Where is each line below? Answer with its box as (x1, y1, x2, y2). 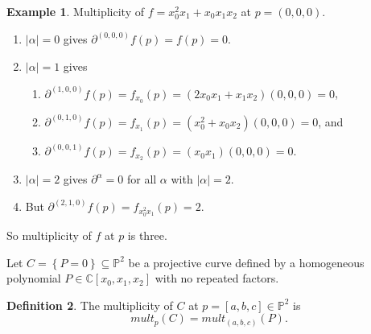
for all (126, 171, 157, 188)
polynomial (6, 270, 61, 287)
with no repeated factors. (155, 270, 279, 287)
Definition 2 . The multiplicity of (6, 296, 173, 313)
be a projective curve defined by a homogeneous (128, 254, 365, 270)
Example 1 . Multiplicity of (6, 3, 145, 19)
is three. (127, 227, 167, 244)
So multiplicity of (6, 227, 92, 244)
